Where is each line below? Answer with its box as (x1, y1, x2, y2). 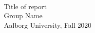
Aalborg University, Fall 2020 (4, 20, 92, 30)
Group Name (4, 11, 43, 21)
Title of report (4, 1, 47, 11)
